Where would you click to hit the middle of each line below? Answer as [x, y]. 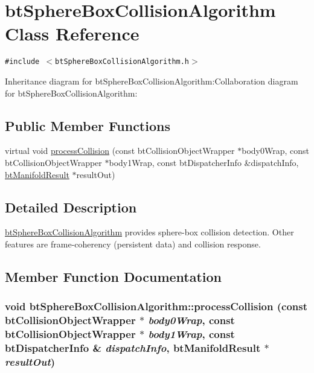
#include [22, 62]
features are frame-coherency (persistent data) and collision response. [133, 244]
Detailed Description [71, 207]
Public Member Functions [88, 125]
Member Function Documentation [114, 276]
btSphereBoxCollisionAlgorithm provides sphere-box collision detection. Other [149, 232]
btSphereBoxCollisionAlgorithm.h [122, 62]
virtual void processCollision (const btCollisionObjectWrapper [120, 151]
